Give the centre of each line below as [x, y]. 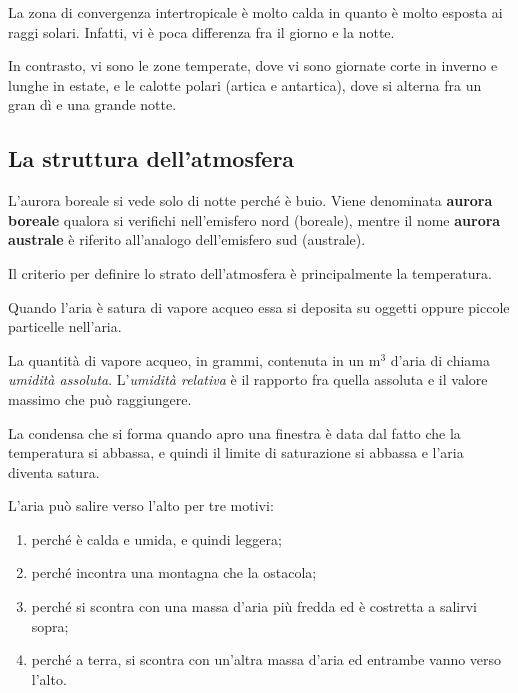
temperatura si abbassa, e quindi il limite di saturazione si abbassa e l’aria [236, 452]
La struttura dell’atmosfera [151, 158]
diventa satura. [54, 471]
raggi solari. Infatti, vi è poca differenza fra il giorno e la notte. [201, 31]
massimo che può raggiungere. [100, 398]
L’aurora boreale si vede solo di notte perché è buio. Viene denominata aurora [250, 200]
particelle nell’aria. [65, 326]
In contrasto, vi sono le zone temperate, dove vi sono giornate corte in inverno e [253, 65]
